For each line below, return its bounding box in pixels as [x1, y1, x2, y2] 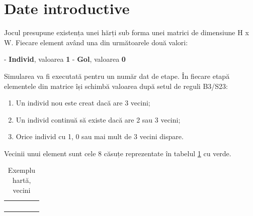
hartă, [12, 175, 31, 185]
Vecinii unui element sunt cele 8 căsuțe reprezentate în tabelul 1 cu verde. [4, 148, 231, 158]
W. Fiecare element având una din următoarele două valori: [4, 37, 188, 47]
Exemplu [8, 165, 36, 175]
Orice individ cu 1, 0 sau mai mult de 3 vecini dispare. [16, 131, 184, 142]
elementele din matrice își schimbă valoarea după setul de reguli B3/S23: [4, 80, 228, 91]
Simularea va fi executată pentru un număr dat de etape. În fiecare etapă [4, 70, 230, 81]
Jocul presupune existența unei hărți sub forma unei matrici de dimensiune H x [4, 27, 249, 38]
